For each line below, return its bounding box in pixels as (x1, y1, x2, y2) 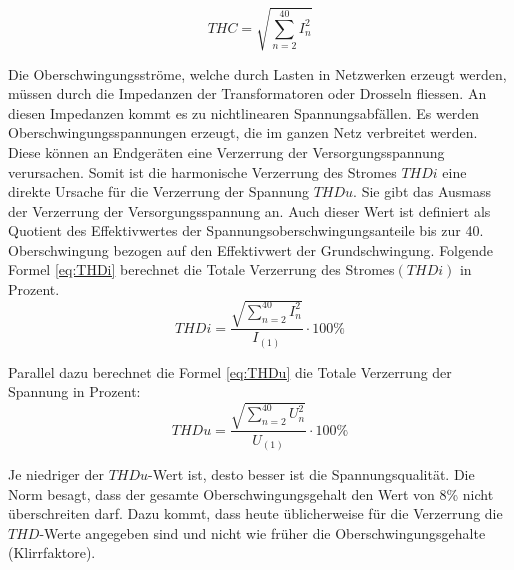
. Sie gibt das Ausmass (353, 181, 492, 202)
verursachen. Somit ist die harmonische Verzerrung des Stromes (8, 161, 397, 182)
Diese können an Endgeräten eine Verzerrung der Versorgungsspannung (8, 141, 445, 162)
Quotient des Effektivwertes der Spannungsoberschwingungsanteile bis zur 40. (8, 220, 484, 241)
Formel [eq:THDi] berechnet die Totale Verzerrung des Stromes (8, 259, 395, 280)
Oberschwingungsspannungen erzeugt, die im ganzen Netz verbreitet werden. (8, 122, 478, 143)
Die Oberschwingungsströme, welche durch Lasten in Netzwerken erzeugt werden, (8, 63, 507, 84)
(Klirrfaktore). (8, 542, 96, 563)
